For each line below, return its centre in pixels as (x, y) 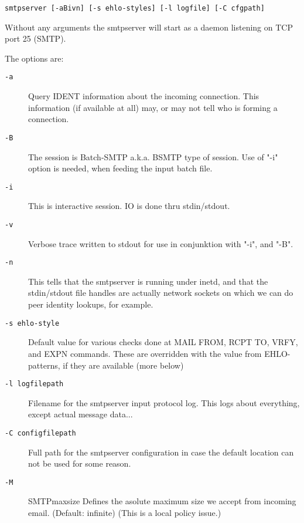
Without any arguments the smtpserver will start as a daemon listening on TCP (149, 27)
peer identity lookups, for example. (91, 304)
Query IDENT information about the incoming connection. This (144, 96)
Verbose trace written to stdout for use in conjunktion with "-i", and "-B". (161, 243)
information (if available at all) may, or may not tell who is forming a (153, 107)
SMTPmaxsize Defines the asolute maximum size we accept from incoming (162, 501)
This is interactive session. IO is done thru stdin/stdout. (129, 206)
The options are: (34, 58)
